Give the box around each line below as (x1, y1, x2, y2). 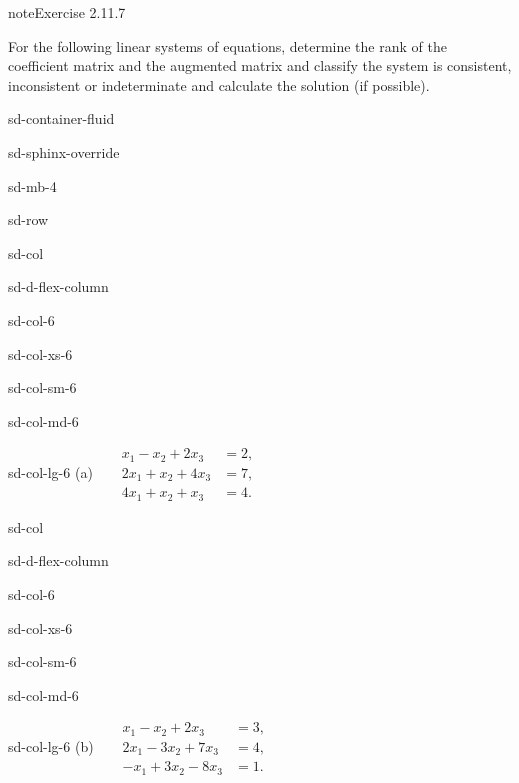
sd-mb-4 (8, 175, 57, 196)
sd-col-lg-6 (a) (8, 462, 93, 483)
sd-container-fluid (8, 108, 115, 129)
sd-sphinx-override (8, 141, 120, 162)
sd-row (8, 209, 49, 230)
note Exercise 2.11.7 (8, 2, 126, 22)
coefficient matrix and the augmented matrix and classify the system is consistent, (8, 55, 512, 76)
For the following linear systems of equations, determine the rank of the (8, 35, 447, 56)
